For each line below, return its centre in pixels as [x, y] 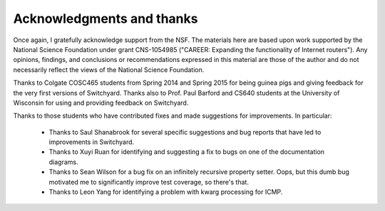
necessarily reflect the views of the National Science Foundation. [109, 70]
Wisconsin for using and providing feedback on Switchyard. [101, 103]
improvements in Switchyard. [92, 142]
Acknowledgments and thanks [106, 19]
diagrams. [63, 162]
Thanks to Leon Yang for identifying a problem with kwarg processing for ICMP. [166, 192]
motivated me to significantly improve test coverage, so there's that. [149, 182]
